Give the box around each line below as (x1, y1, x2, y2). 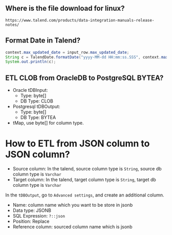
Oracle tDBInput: (12, 87, 48, 93)
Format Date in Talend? (5, 36, 81, 45)
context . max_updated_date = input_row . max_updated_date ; (5, 50, 130, 55)
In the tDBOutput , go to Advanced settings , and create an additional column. (5, 192, 165, 198)
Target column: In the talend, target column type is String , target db (12, 177, 156, 183)
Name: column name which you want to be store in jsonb (12, 202, 133, 208)
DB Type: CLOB (20, 98, 54, 104)
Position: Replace (12, 218, 50, 224)
